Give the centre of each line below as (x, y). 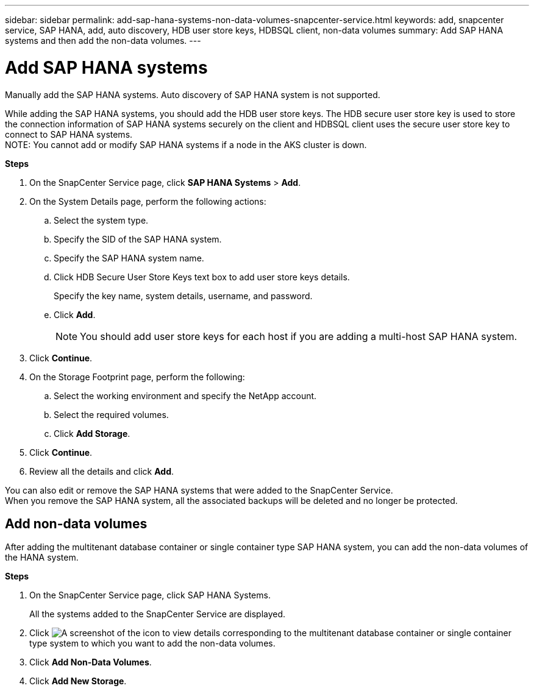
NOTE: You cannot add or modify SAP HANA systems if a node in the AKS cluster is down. (186, 144)
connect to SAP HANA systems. (69, 134)
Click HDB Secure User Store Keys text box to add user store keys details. (202, 277)
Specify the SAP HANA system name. (129, 258)
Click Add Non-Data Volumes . (91, 662)
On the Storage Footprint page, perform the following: (137, 377)
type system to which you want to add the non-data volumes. (152, 643)
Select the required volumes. (111, 414)
